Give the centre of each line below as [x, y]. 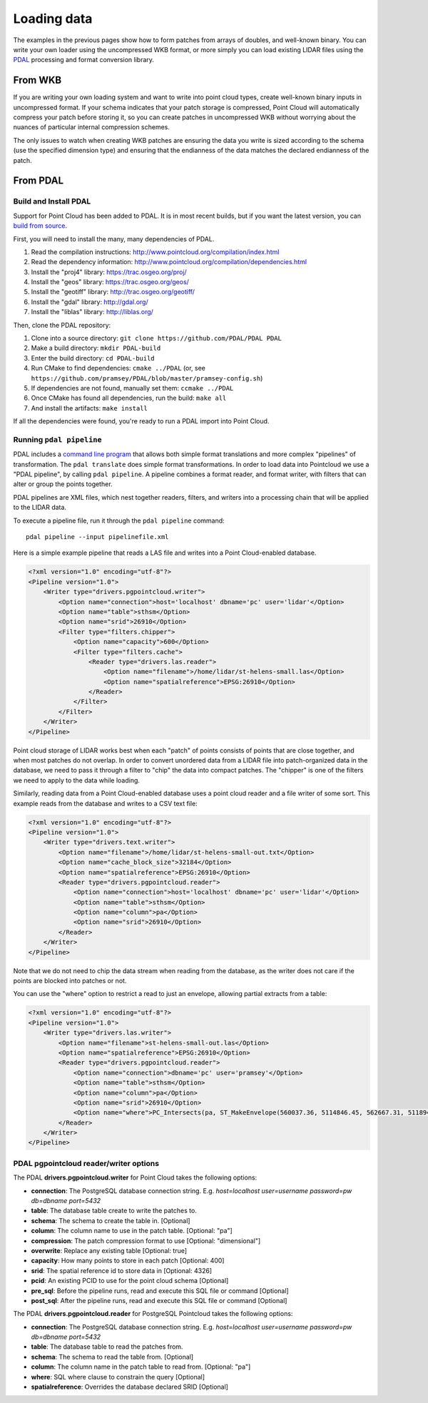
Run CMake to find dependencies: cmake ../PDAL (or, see [118, 368]
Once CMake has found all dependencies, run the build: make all [129, 398]
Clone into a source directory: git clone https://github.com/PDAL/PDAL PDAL [156, 338]
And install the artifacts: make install [89, 408]
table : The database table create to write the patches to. [114, 1211]
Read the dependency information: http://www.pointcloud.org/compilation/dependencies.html [169, 262]
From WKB [37, 80]
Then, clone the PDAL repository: [62, 325]
